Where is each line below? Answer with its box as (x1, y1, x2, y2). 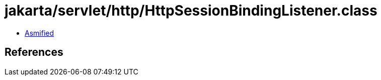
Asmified (25, 28, 54, 37)
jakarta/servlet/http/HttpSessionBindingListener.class (5, 2, 377, 19)
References (5, 46, 63, 59)
